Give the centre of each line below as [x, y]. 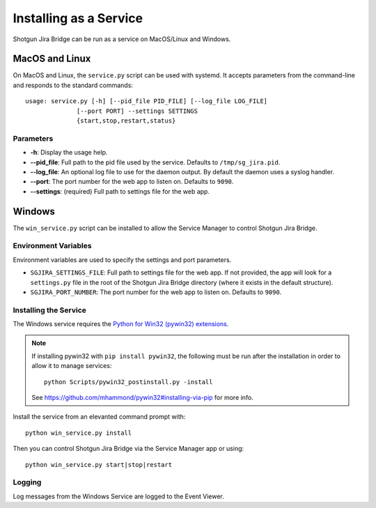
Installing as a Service [78, 18]
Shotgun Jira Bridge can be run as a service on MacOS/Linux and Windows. [122, 39]
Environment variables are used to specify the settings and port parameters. [122, 260]
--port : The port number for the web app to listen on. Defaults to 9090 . [132, 182]
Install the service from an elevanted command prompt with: [99, 417]
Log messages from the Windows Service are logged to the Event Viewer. [118, 496]
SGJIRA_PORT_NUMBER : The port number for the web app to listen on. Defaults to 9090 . [156, 292]
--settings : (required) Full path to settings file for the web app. [120, 191]
